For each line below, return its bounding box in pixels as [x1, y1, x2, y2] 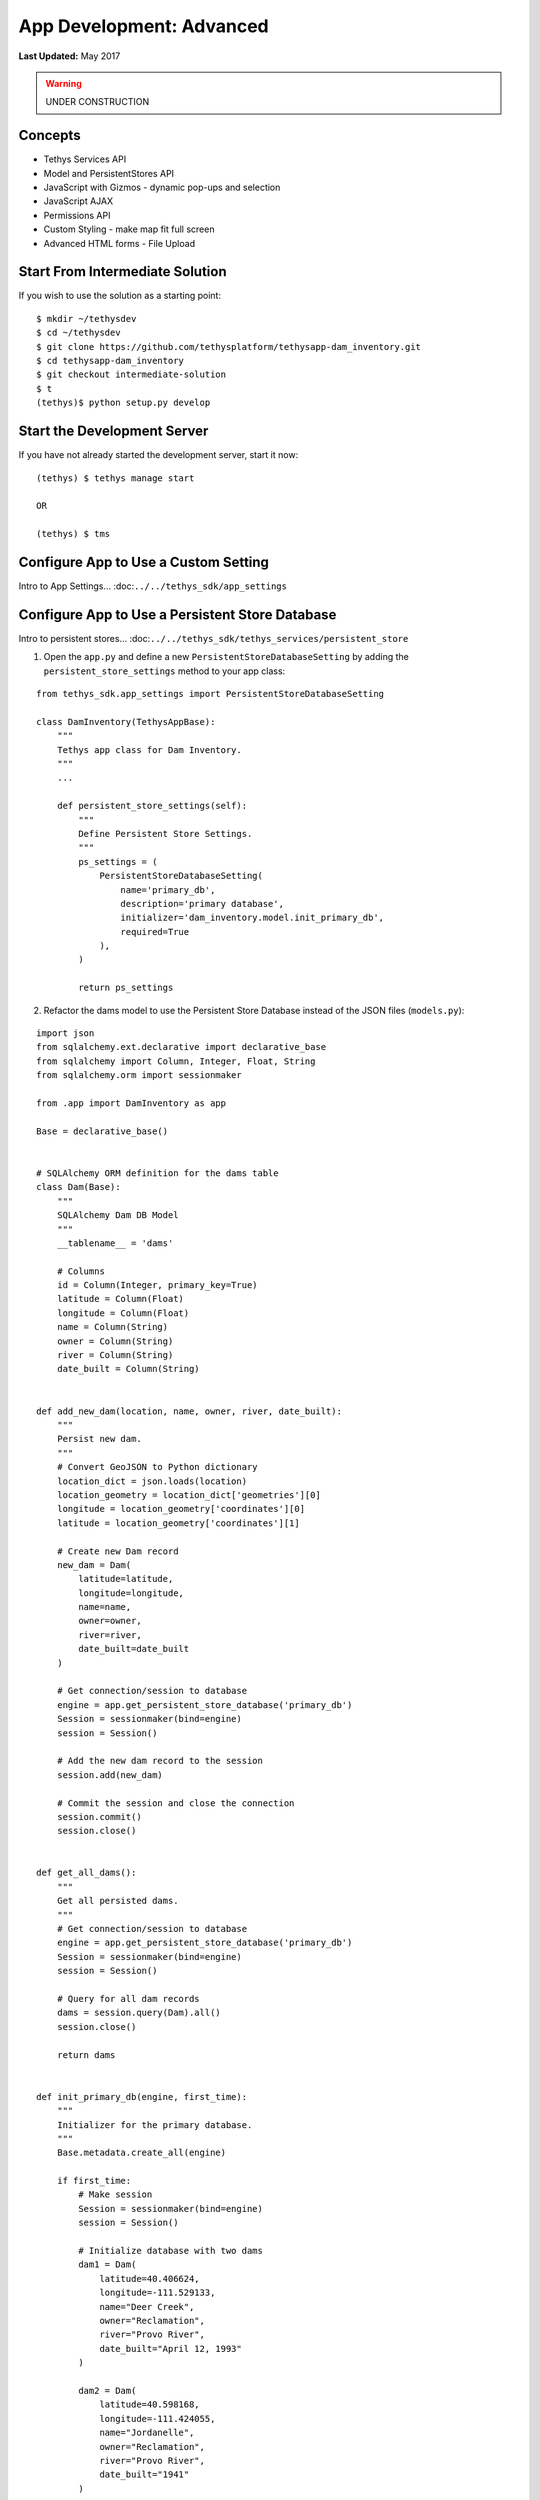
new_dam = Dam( [56, 1559, 132, 1570]
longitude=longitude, [78, 1587, 185, 1599]
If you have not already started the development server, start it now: [18, 449, 299, 461]
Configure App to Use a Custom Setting [18, 553, 270, 570]
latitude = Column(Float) [56, 1293, 185, 1305]
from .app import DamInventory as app [36, 1098, 227, 1109]
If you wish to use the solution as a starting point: [18, 290, 222, 302]
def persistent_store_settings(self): [56, 800, 248, 812]
